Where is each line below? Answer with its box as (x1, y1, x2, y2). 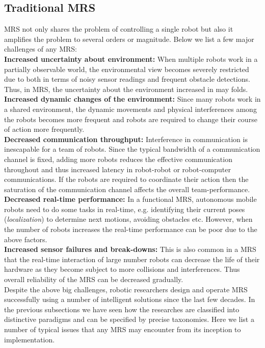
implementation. (4, 334, 55, 344)
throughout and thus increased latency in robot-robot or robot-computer (4, 164, 231, 174)
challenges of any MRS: (4, 43, 77, 54)
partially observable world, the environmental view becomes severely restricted (4, 63, 249, 74)
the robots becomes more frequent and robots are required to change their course (4, 113, 257, 124)
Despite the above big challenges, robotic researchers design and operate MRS (4, 284, 248, 294)
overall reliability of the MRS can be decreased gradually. (4, 274, 183, 285)
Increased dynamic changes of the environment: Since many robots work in (4, 94, 261, 104)
